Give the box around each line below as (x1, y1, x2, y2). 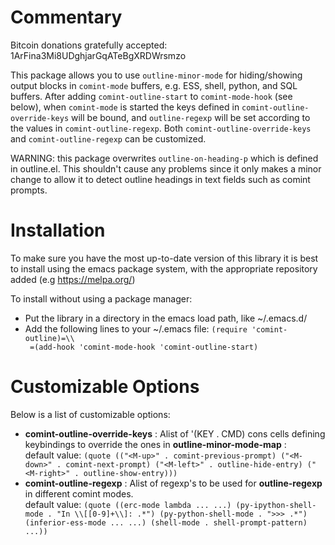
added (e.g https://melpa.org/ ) (10, 273, 136, 285)
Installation (10, 219, 106, 242)
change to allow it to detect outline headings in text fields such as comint (10, 173, 311, 185)
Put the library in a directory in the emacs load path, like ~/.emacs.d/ (24, 312, 308, 324)
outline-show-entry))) (83, 468, 178, 478)
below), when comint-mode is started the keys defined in (10, 101, 240, 113)
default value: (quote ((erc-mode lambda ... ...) (24, 498, 232, 510)
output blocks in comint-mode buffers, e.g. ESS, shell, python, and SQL (10, 79, 298, 91)
